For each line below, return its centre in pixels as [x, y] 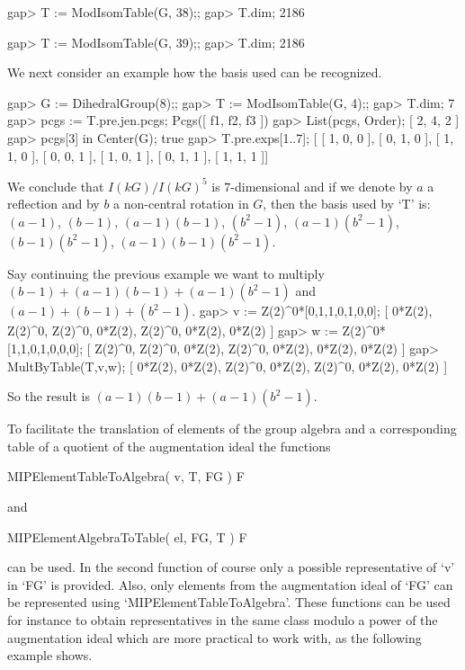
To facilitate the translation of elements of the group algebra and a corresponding [232, 429]
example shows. [50, 655]
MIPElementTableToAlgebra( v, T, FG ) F [126, 476]
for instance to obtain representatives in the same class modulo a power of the [223, 619]
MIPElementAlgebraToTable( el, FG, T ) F [127, 536]
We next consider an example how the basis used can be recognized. [195, 72]
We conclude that [56, 186]
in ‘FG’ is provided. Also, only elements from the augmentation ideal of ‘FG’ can [230, 584]
